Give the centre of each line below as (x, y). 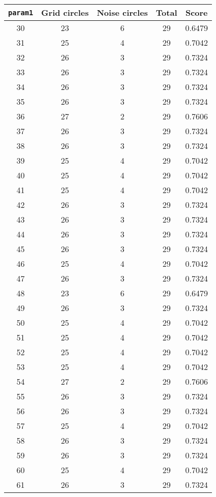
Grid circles (65, 12)
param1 (21, 12)
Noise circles (122, 12)
